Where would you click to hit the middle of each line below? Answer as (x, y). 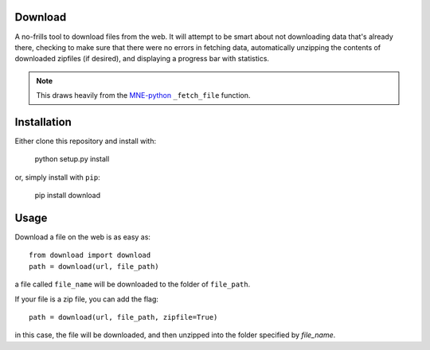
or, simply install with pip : (57, 177)
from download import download (90, 255)
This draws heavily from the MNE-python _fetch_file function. (143, 95)
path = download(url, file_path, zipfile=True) (123, 317)
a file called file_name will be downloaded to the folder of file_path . (133, 284)
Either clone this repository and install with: (86, 141)
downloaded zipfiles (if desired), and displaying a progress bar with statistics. (142, 59)
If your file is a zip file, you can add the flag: (87, 299)
